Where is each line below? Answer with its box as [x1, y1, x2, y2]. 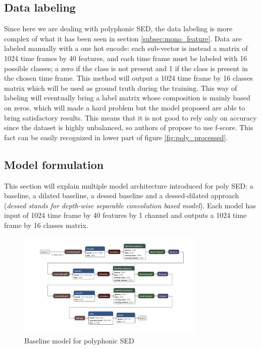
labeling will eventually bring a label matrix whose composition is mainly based [4, 92, 250, 103]
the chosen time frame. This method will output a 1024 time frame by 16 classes [4, 73, 253, 83]
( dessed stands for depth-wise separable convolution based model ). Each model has [4, 200, 256, 210]
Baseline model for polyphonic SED [24, 335, 134, 345]
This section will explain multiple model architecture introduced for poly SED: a [4, 180, 253, 191]
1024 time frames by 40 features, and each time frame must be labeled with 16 [4, 52, 247, 63]
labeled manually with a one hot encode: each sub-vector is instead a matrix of [4, 43, 248, 53]
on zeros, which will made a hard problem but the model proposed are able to [4, 102, 245, 112]
